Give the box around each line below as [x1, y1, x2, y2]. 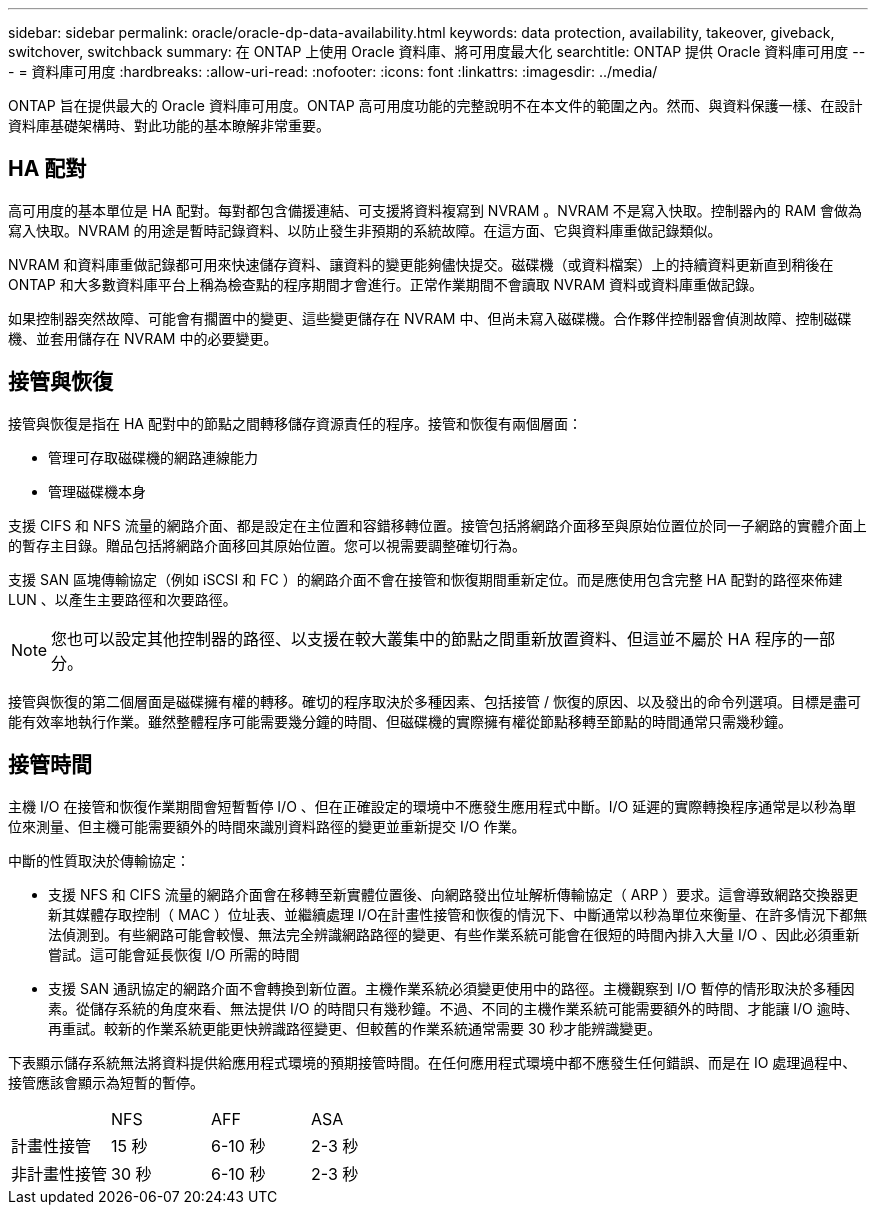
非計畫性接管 [11, 1163, 108, 1184]
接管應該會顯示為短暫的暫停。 [8, 1073, 204, 1091]
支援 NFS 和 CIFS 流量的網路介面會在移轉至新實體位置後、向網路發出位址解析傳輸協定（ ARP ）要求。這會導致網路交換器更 [48, 885, 859, 903]
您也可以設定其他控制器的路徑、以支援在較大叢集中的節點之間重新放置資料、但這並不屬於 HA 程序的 [51, 628, 803, 649]
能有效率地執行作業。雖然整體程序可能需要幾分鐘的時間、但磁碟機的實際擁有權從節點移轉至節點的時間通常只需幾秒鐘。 [8, 712, 792, 730]
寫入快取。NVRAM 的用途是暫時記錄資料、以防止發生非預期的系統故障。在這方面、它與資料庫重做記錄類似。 [8, 221, 722, 239]
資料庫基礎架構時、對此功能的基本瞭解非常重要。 [8, 117, 330, 134]
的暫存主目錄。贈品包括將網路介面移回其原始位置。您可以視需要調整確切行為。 [8, 536, 526, 554]
